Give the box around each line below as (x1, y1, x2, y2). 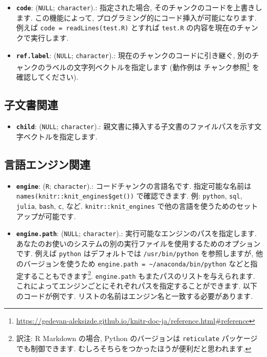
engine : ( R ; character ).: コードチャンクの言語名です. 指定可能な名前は (16, 180, 252, 191)
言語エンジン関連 (4, 156, 90, 172)
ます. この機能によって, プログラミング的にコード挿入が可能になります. (16, 12, 257, 23)
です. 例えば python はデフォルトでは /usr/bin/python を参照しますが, (16, 248, 254, 259)
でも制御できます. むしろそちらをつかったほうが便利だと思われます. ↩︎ (16, 343, 252, 353)
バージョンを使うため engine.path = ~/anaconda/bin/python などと (23, 258, 251, 269)
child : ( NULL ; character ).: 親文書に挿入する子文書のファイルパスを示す (16, 121, 255, 132)
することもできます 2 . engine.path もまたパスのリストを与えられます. (23, 269, 255, 281)
